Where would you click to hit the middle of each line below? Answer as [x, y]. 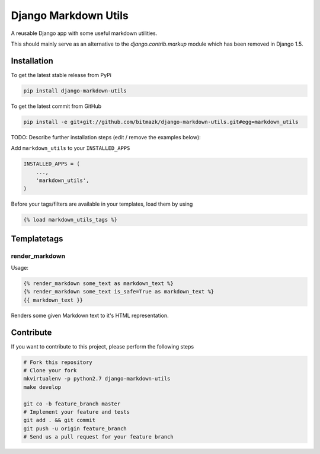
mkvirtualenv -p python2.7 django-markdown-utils [97, 379]
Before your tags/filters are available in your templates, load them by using [102, 204]
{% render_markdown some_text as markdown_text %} [99, 284]
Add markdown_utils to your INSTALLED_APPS [71, 148]
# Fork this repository [58, 362]
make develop [42, 387]
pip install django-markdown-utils [75, 91]
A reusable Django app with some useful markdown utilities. [84, 33]
